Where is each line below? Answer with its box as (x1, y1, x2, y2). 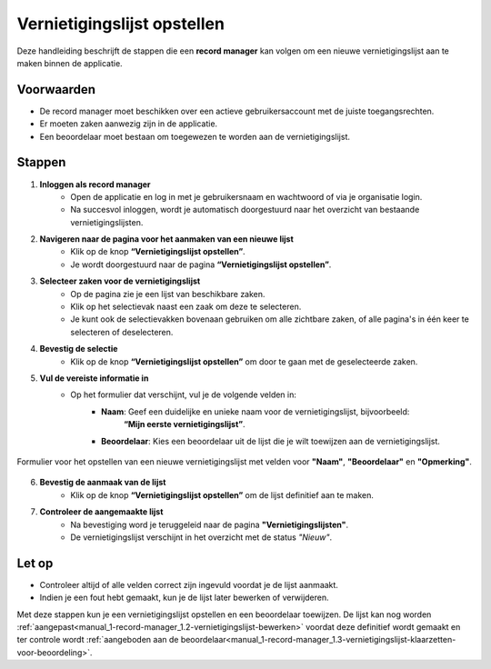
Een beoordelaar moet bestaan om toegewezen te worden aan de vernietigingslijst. (39, 131, 350, 142)
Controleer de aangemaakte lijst (39, 506, 164, 517)
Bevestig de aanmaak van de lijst (39, 477, 166, 488)
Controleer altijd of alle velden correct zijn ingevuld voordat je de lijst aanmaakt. (39, 579, 338, 590)
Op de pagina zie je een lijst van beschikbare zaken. (70, 288, 266, 299)
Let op (16, 555, 54, 571)
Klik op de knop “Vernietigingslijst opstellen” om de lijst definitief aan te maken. (70, 489, 375, 500)
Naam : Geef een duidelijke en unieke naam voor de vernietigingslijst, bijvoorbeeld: (101, 405, 410, 417)
